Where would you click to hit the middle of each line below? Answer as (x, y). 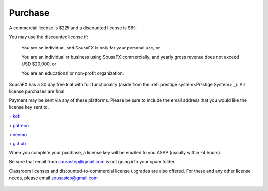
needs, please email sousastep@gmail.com (53, 178)
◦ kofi (15, 116)
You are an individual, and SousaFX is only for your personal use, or (91, 48)
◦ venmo (18, 135)
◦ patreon (19, 125)
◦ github (18, 143)
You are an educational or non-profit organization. (73, 73)
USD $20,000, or (39, 64)
